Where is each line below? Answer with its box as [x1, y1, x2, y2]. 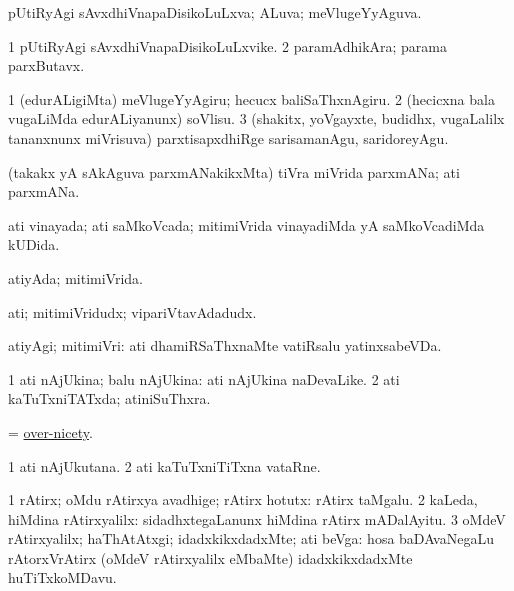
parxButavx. [8, 55, 85, 76]
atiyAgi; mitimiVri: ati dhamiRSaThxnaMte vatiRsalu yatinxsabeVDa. [8, 335, 442, 356]
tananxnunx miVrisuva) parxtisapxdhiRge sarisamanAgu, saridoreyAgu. [8, 127, 449, 148]
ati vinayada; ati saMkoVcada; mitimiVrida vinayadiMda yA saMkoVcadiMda [8, 214, 485, 235]
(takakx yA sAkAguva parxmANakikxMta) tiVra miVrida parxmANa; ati [8, 161, 460, 182]
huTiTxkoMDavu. [8, 567, 117, 588]
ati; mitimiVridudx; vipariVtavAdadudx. [8, 301, 257, 322]
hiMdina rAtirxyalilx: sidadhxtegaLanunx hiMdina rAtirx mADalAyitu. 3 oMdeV [8, 508, 506, 529]
